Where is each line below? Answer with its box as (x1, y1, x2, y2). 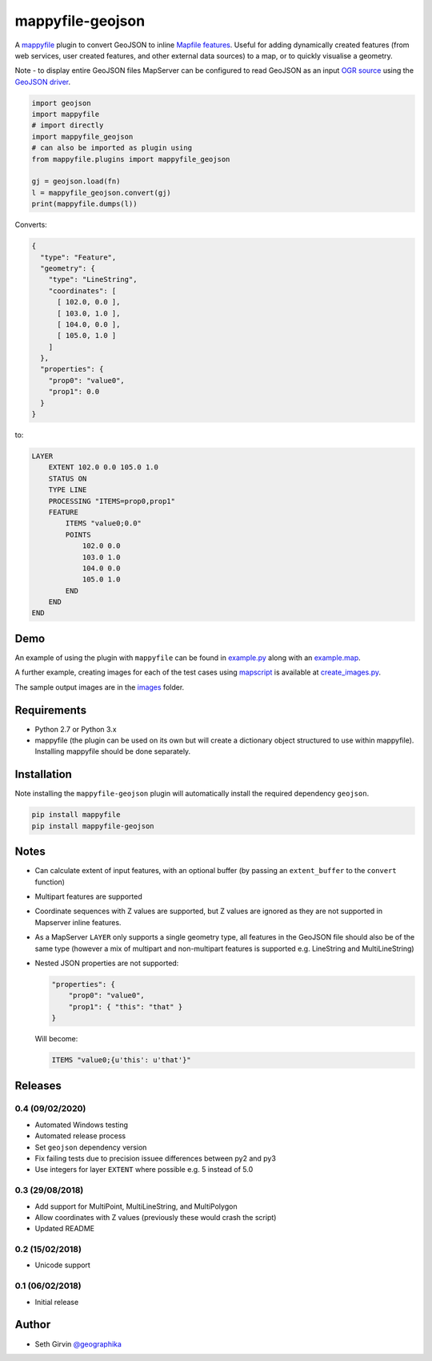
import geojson (31, 99, 91, 107)
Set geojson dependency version (34, 1142, 147, 1152)
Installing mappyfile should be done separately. (34, 747, 191, 756)
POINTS (65, 530, 91, 539)
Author (14, 1318, 51, 1331)
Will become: (34, 1034, 78, 1044)
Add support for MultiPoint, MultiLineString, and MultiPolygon (34, 1202, 238, 1211)
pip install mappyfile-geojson (31, 821, 155, 831)
